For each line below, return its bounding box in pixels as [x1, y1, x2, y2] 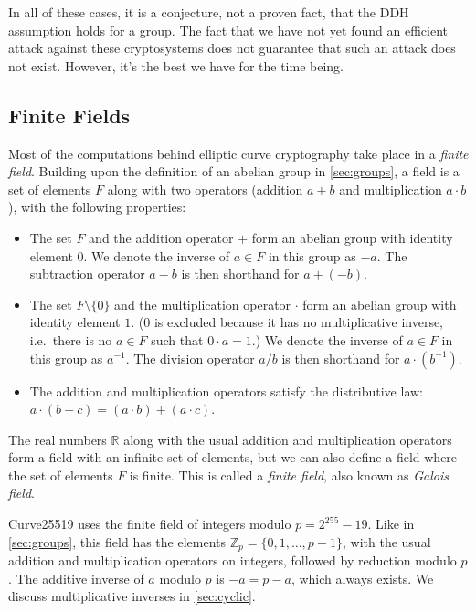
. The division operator [125, 348, 255, 367]
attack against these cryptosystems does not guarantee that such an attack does [8, 38, 456, 58]
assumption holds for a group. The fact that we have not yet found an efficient [8, 20, 448, 39]
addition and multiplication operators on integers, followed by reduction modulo [8, 551, 457, 570]
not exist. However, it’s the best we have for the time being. [8, 56, 344, 75]
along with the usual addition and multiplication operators [123, 429, 452, 448]
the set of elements [8, 465, 113, 484]
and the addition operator [89, 227, 234, 247]
